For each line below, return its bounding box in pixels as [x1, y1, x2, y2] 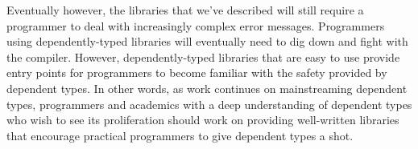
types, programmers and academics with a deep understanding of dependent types [6, 95, 412, 112]
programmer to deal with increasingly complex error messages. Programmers [6, 17, 385, 34]
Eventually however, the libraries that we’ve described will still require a [6, 2, 364, 18]
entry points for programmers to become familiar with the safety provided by [6, 64, 387, 81]
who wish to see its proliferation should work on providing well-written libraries [6, 111, 399, 128]
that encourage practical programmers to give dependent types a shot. [6, 127, 354, 143]
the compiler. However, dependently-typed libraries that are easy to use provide [6, 48, 400, 65]
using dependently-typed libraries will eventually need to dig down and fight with [6, 33, 408, 50]
